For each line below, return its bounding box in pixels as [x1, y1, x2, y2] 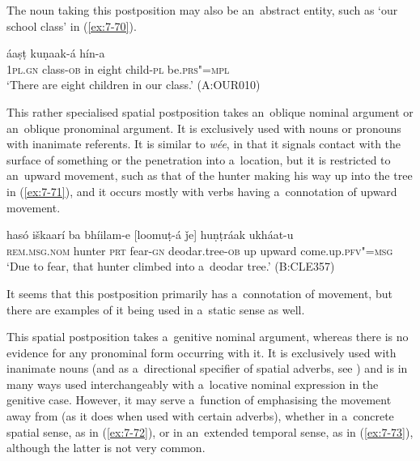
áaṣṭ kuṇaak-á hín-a [6, 45, 105, 62]
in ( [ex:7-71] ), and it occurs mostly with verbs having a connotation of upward [6, 182, 397, 199]
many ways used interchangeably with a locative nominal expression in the [6, 375, 379, 392]
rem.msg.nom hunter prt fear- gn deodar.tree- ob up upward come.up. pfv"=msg [6, 241, 393, 258]
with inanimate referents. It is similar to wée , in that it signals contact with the [6, 135, 401, 152]
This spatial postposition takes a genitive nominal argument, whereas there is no [6, 328, 409, 345]
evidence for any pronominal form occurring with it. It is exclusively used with [6, 344, 397, 361]
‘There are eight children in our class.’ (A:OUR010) [6, 76, 261, 93]
